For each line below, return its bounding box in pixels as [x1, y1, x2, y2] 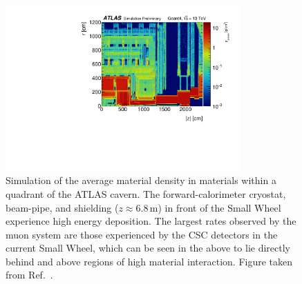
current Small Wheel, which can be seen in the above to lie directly [6, 241, 291, 255]
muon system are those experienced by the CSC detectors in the [6, 227, 278, 241]
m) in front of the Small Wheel [149, 200, 281, 214]
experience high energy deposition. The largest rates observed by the [6, 214, 296, 228]
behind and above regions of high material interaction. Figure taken [6, 254, 293, 268]
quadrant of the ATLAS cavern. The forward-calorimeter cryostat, [6, 186, 286, 201]
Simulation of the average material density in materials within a [6, 173, 276, 187]
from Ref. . [6, 267, 53, 282]
